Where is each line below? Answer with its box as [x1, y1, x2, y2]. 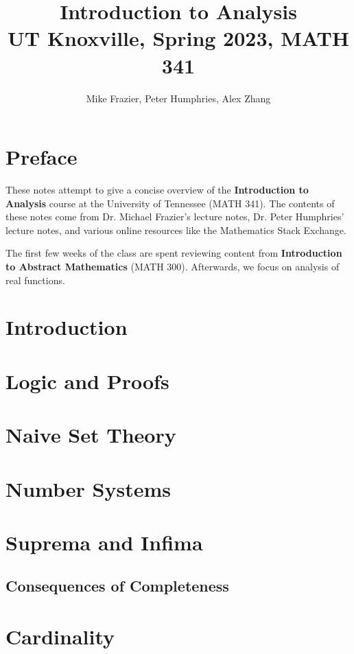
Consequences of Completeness [5, 575, 229, 596]
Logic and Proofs [5, 366, 169, 395]
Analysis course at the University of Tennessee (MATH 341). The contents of [5, 196, 335, 210]
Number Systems [5, 474, 171, 502]
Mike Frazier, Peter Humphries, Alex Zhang [86, 91, 271, 105]
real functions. [5, 272, 65, 287]
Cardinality [5, 622, 115, 651]
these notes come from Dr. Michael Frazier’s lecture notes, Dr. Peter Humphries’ [5, 209, 344, 224]
